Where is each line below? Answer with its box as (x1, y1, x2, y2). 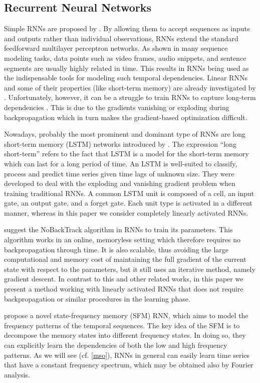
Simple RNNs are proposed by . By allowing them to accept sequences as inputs (4, 23, 250, 34)
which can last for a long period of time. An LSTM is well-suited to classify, (4, 158, 237, 168)
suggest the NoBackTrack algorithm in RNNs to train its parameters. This (4, 224, 233, 235)
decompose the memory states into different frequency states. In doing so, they (4, 330, 246, 340)
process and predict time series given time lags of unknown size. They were (4, 168, 234, 178)
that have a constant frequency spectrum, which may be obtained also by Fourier (4, 359, 253, 370)
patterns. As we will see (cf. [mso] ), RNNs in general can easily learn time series (4, 349, 250, 360)
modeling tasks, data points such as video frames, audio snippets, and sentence (4, 52, 246, 63)
